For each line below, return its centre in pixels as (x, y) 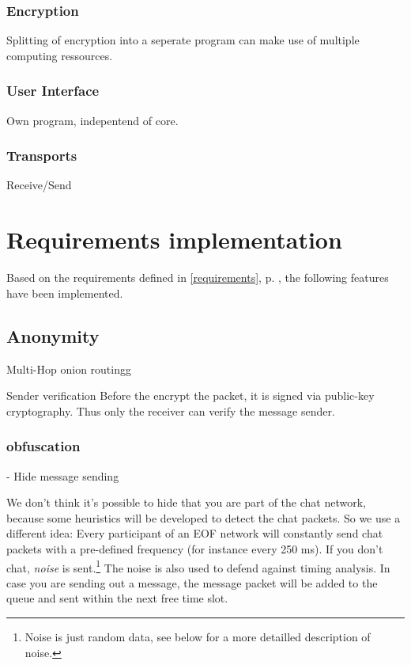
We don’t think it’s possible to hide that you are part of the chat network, (186, 502)
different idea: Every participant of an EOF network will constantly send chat (195, 533)
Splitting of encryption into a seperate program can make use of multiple (183, 40)
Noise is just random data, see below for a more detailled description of (198, 636)
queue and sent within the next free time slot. (117, 598)
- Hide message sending (63, 475)
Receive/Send (39, 185)
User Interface (53, 91)
